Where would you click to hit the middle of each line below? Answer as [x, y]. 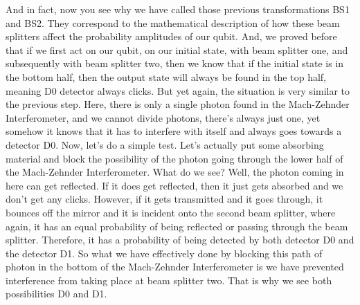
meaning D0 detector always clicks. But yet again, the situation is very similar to [178, 90]
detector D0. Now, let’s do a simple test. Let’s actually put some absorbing [165, 144]
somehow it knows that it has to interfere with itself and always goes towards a [174, 131]
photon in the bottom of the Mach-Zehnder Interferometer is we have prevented [175, 267]
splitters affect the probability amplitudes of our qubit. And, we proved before [171, 36]
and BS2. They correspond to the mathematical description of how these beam [173, 22]
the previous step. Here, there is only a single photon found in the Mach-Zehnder [178, 104]
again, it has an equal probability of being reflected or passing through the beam [177, 226]
